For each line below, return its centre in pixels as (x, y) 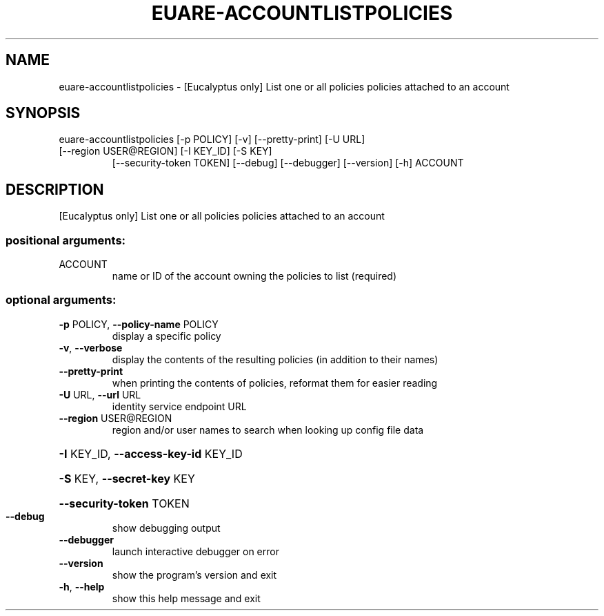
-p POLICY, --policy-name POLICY (139, 324)
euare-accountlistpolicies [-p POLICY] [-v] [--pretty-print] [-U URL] (212, 139)
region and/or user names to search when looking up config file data (268, 430)
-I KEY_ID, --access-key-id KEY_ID (151, 453)
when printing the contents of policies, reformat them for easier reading (275, 383)
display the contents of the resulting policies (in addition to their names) (275, 359)
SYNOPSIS (43, 113)
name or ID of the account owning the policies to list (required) (254, 276)
